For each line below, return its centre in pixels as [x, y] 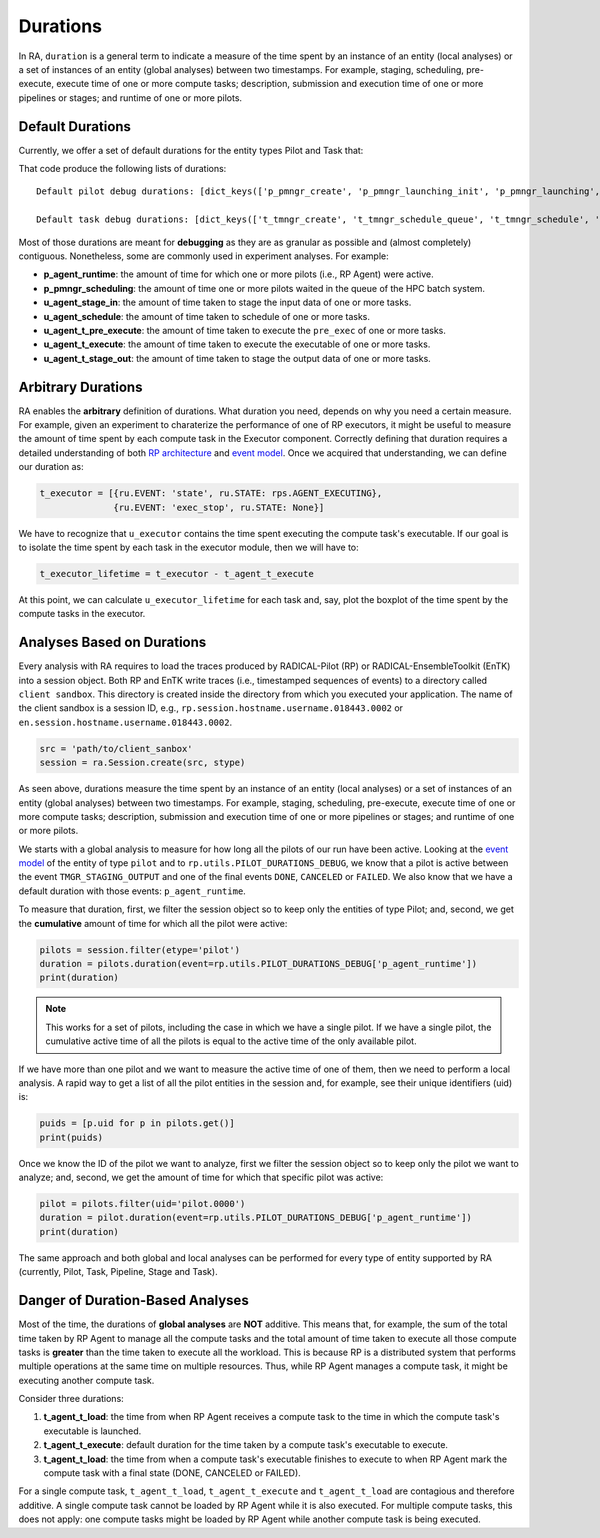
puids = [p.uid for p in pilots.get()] [137, 1123]
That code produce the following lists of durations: [122, 169]
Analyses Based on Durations [112, 642]
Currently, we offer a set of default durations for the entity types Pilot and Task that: [191, 150]
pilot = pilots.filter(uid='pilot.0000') [142, 1204]
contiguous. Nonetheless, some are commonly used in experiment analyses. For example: [203, 256]
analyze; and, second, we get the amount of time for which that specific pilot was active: [201, 1177]
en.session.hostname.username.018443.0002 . [125, 722]
